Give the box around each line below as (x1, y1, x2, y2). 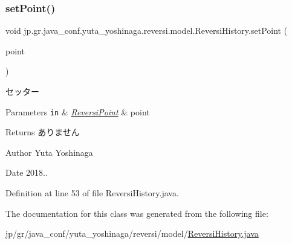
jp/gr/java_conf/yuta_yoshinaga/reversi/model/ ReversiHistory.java (5, 227, 259, 240)
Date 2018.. (5, 166, 48, 179)
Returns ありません (5, 126, 80, 138)
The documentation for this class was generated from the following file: (5, 207, 268, 219)
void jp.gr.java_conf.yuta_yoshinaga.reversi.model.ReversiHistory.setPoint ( (5, 24, 288, 37)
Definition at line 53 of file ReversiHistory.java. (5, 187, 179, 199)
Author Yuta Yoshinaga (5, 146, 93, 158)
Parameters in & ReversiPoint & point (5, 105, 150, 118)
